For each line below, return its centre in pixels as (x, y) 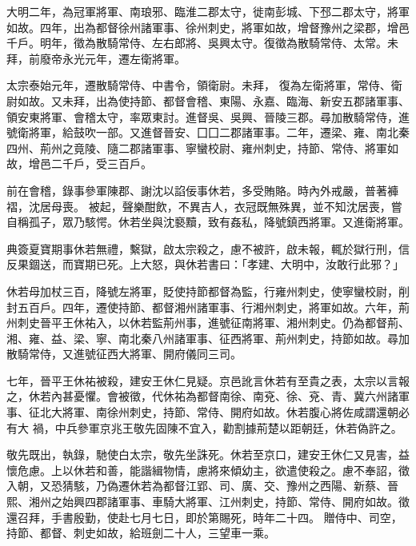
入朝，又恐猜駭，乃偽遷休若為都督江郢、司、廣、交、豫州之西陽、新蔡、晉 (202, 486)
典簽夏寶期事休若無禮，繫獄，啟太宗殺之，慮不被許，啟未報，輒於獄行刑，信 (208, 248)
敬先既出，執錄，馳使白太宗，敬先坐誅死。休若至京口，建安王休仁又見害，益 (208, 454)
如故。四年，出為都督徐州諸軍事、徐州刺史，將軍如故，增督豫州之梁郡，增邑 (208, 27)
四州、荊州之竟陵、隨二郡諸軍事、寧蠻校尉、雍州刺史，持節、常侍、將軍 (197, 147)
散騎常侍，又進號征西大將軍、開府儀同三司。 (124, 354)
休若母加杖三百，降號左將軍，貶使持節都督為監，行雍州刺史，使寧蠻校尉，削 (208, 291)
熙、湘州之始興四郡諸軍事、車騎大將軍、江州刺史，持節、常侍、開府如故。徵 (208, 502)
